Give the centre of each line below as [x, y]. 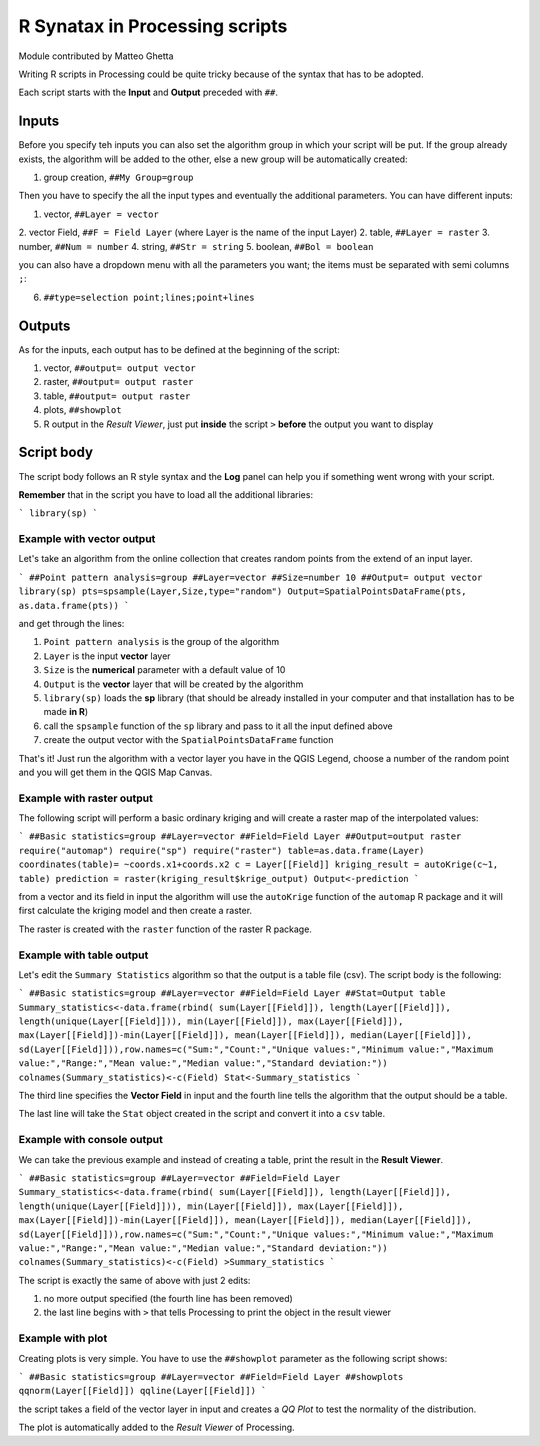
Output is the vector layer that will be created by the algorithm [173, 684]
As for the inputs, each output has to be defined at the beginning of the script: [179, 349]
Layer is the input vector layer [107, 656]
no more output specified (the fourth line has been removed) [168, 1299]
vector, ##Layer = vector [101, 214]
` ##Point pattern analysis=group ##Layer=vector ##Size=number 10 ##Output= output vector [250, 577]
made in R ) [66, 712]
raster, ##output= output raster [118, 382]
